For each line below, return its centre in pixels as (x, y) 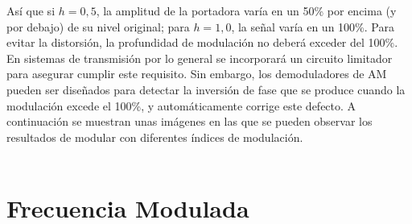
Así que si (31, 10)
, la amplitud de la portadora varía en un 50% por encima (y (246, 10)
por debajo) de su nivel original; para (98, 26)
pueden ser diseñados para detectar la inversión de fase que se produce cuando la (206, 89)
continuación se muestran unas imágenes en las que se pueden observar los (190, 121)
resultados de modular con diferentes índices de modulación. (155, 137)
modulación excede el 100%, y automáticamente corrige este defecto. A (181, 105)
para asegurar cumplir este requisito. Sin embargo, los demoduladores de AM (197, 74)
